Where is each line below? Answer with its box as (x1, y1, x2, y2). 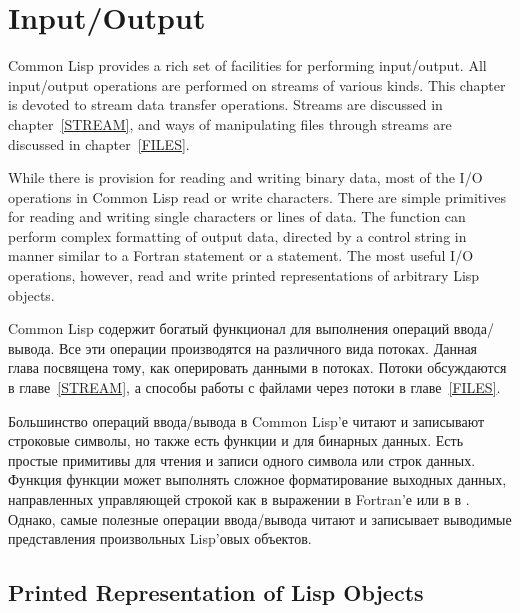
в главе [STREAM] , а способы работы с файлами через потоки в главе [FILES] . (8, 377, 501, 398)
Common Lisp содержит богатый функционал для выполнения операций (8, 318, 450, 339)
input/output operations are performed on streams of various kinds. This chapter (8, 74, 506, 95)
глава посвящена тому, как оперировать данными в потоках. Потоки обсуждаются (8, 357, 507, 378)
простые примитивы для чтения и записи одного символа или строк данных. (8, 449, 476, 470)
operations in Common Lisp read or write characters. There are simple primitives (8, 186, 506, 207)
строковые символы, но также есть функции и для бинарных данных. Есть (8, 430, 464, 451)
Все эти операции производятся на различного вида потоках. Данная (59, 337, 478, 358)
